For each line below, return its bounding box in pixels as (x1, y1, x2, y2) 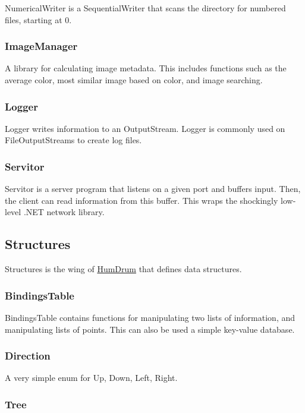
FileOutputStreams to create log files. (5, 134, 142, 146)
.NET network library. (23, 206, 105, 218)
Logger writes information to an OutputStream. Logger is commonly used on (5, 122, 285, 134)
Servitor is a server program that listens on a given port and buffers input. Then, (5, 182, 301, 195)
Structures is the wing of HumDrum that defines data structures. (5, 263, 242, 275)
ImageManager (5, 39, 78, 53)
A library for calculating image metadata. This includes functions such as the (5, 62, 287, 74)
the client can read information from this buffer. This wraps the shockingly (5, 194, 278, 206)
